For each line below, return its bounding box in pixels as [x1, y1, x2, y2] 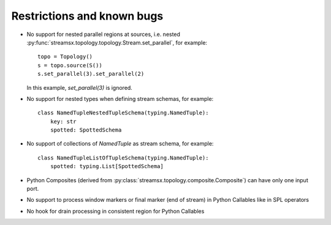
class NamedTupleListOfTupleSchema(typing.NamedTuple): [37, 154, 209, 161]
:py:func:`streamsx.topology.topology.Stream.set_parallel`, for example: [26, 39, 208, 46]
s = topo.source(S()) [37, 62, 102, 68]
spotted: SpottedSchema [50, 127, 122, 134]
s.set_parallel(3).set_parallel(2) [37, 70, 145, 78]
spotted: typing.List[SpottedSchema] [50, 163, 164, 170]
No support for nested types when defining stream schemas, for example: [26, 95, 214, 102]
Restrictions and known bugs [11, 9, 164, 23]
